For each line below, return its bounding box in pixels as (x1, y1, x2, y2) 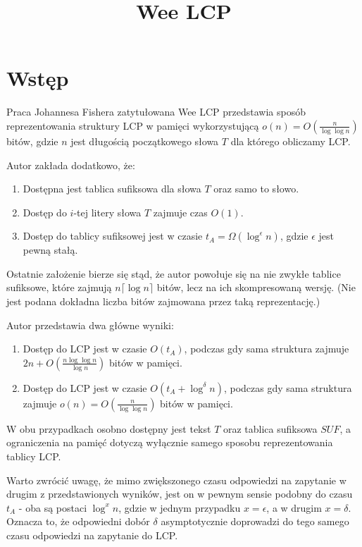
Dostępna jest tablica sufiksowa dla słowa (23, 181, 201, 196)
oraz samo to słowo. (213, 181, 299, 196)
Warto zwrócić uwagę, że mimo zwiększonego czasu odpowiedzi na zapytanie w (6, 472, 347, 487)
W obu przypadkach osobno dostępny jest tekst (6, 421, 211, 436)
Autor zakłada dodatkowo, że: (6, 157, 135, 172)
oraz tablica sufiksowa (223, 421, 318, 436)
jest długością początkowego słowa (70, 133, 219, 148)
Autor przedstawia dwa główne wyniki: (6, 317, 174, 332)
